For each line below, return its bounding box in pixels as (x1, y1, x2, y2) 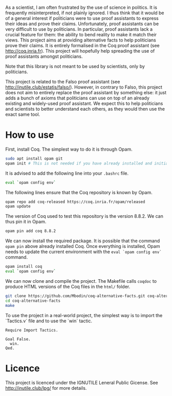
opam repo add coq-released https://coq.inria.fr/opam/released (5, 199, 145, 204)
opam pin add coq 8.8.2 (5, 228, 56, 234)
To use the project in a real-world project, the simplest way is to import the (5, 312, 163, 318)
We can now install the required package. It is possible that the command (5, 238, 160, 244)
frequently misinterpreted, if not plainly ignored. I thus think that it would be (5, 10, 165, 16)
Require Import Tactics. (5, 327, 58, 332)
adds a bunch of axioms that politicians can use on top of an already (5, 95, 150, 101)
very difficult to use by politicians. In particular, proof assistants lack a (5, 26, 153, 32)
